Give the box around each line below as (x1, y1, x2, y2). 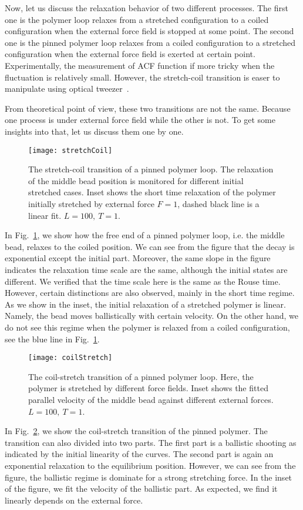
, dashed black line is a (177, 197, 260, 209)
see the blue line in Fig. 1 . (5, 332, 100, 345)
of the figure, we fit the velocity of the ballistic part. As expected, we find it (5, 482, 278, 495)
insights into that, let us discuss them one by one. (5, 125, 184, 137)
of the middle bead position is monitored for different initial (28, 174, 244, 186)
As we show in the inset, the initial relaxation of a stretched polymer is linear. (5, 298, 286, 310)
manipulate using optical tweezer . (5, 82, 129, 95)
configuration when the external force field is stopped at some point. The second (5, 25, 294, 37)
